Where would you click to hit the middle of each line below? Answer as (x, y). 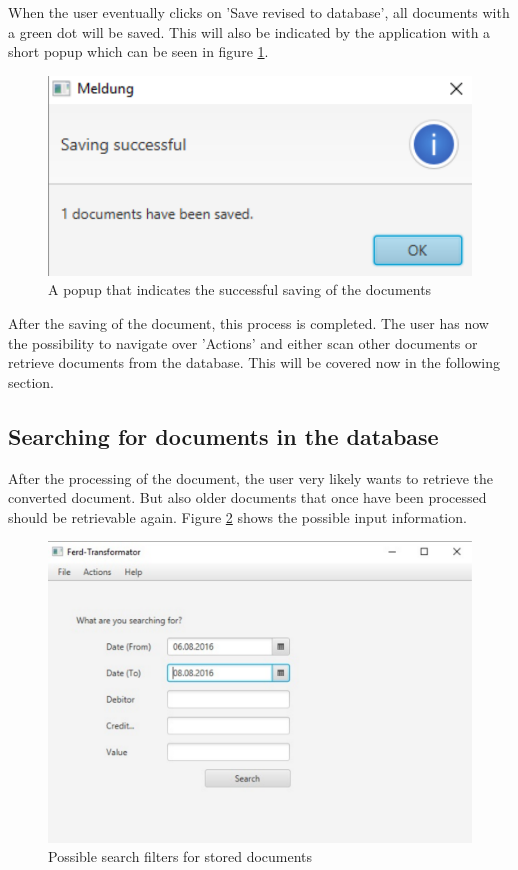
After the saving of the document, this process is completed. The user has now (248, 323)
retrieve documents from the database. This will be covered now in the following (254, 362)
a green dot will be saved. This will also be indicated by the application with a (249, 31)
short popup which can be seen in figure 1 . (138, 51)
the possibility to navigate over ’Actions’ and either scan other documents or (243, 342)
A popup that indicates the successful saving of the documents (240, 289)
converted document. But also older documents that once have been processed (247, 497)
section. (31, 381)
